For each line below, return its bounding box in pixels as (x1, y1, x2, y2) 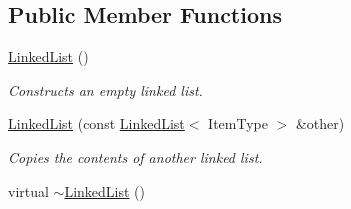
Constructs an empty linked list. (8, 79, 203, 100)
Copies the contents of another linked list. (8, 146, 263, 167)
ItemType (208, 113, 268, 134)
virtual (8, 180, 49, 201)
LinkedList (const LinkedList (8, 113, 185, 134)
